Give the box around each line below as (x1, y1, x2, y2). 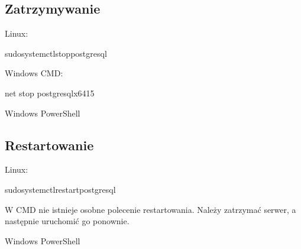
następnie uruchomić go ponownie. (5, 215, 130, 227)
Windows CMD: (5, 67, 63, 79)
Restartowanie (5, 135, 94, 154)
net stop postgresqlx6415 (5, 86, 95, 99)
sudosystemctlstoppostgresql (5, 47, 107, 59)
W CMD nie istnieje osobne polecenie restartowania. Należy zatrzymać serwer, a (5, 203, 296, 215)
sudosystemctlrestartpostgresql (5, 183, 116, 195)
